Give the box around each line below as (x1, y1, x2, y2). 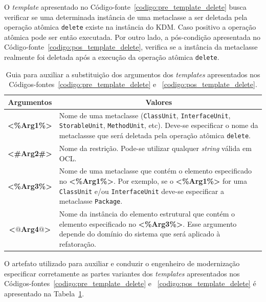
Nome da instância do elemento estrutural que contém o (59, 208, 235, 219)
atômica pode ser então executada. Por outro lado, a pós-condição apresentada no (4, 31, 261, 42)
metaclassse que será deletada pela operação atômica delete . (59, 130, 251, 141)
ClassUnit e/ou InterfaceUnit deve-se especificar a (59, 185, 224, 196)
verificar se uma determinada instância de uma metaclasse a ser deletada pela (4, 11, 248, 22)
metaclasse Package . (59, 196, 123, 206)
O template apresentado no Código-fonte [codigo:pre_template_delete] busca (4, 2, 247, 12)
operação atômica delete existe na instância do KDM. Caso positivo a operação (4, 21, 256, 32)
